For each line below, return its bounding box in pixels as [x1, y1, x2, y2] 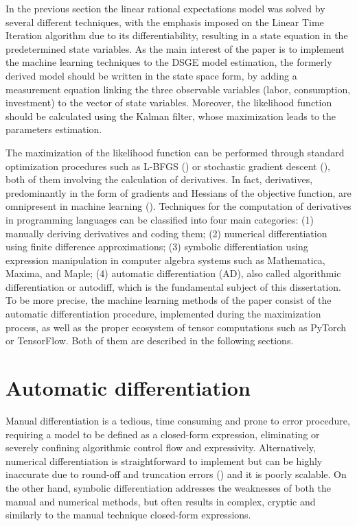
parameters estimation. [5, 122, 102, 136]
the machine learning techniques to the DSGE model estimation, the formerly [5, 55, 332, 69]
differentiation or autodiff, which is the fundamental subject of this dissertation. [5, 279, 341, 294]
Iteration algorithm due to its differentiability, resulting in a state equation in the [5, 28, 348, 43]
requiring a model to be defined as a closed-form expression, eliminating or [5, 427, 320, 441]
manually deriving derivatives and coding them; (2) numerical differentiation [5, 226, 327, 240]
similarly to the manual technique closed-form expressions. [5, 507, 251, 522]
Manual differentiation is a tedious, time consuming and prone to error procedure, [5, 413, 350, 427]
